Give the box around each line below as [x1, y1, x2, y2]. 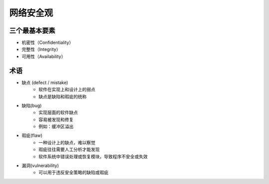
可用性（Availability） [21, 53, 66, 59]
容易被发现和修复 [38, 116, 74, 122]
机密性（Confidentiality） [21, 40, 74, 46]
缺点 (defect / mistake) [21, 80, 68, 86]
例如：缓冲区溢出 [38, 123, 74, 129]
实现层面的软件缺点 [38, 109, 78, 115]
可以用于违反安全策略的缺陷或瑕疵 [38, 170, 109, 176]
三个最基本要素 [9, 26, 55, 35]
